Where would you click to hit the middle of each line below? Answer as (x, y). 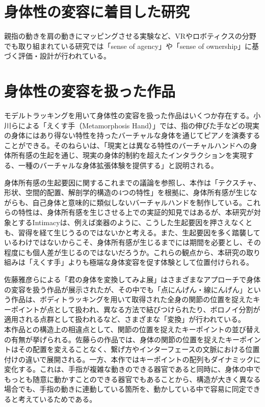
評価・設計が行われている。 (64, 56)
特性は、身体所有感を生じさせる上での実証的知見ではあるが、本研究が (136, 212)
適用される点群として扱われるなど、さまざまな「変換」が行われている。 (125, 319)
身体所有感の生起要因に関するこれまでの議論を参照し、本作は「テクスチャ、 (132, 182)
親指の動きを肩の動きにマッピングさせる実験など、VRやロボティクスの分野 (130, 36)
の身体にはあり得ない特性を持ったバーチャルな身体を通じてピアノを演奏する (132, 135)
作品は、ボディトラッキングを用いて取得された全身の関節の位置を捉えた (132, 299)
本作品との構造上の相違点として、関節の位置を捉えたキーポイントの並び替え (132, 329)
